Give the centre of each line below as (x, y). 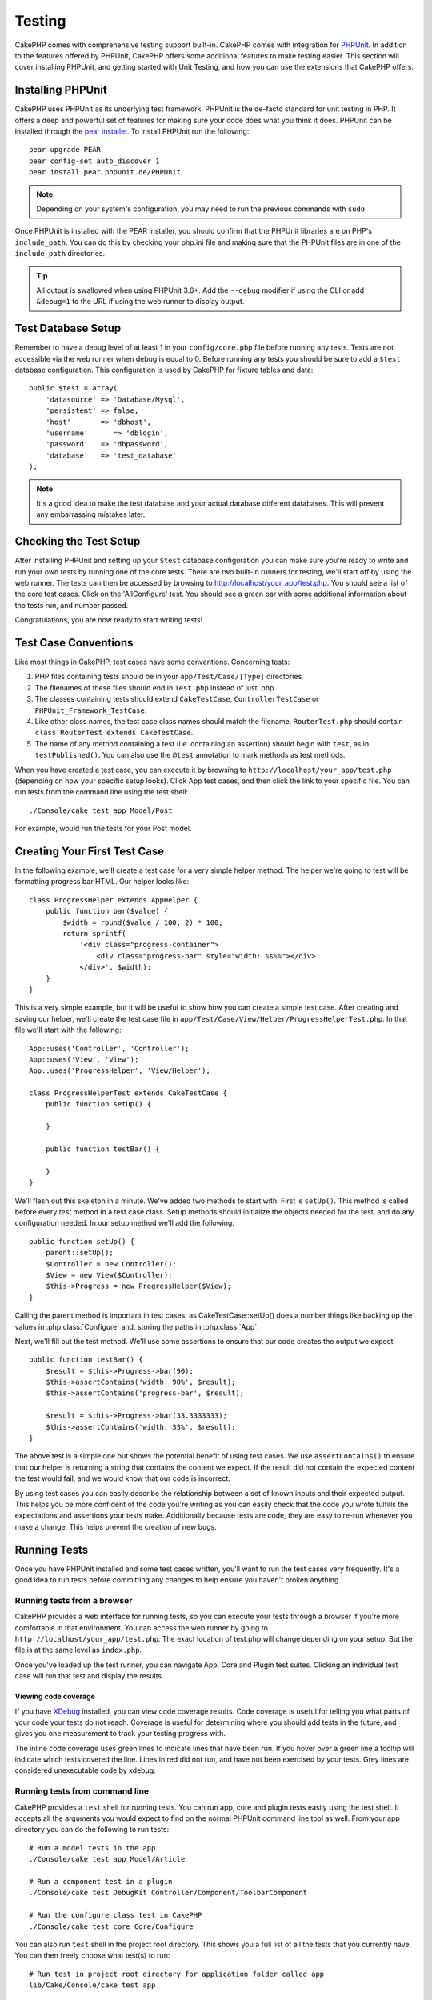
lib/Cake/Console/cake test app (92, 1985)
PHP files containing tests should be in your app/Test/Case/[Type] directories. (169, 677)
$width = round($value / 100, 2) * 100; (143, 922)
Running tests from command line (82, 1791)
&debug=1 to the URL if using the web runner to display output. (140, 302)
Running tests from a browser (74, 1600)
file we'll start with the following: (68, 1030)
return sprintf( (94, 933)
